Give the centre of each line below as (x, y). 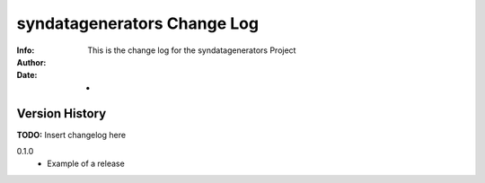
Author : (31, 62)
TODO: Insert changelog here (71, 135)
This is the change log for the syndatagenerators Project (192, 50)
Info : (26, 50)
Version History (62, 113)
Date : (27, 75)
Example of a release (86, 164)
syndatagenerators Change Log (138, 23)
